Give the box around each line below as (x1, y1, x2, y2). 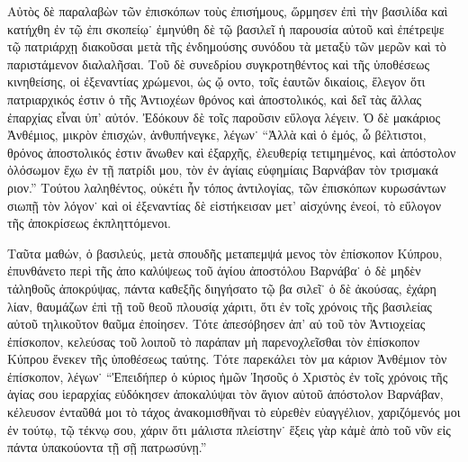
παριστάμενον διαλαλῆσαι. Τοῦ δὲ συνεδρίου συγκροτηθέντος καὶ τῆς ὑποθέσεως (7, 54, 429, 73)
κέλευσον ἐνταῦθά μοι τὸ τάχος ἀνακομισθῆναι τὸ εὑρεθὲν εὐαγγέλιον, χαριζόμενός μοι (7, 403, 461, 421)
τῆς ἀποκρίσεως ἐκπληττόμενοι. (7, 213, 171, 232)
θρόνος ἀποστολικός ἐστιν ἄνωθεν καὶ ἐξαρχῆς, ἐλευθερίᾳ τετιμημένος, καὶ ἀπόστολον (7, 142, 456, 161)
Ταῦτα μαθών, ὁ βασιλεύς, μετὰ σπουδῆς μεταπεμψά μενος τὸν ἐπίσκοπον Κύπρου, (7, 243, 443, 262)
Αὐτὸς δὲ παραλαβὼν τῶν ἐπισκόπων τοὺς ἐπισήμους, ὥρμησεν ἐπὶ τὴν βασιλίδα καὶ (7, 2, 448, 20)
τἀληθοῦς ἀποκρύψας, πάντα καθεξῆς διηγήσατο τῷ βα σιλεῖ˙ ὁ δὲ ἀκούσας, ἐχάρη (7, 278, 436, 297)
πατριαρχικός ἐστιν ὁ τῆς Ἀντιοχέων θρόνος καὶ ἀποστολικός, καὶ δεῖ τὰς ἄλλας (7, 89, 422, 108)
